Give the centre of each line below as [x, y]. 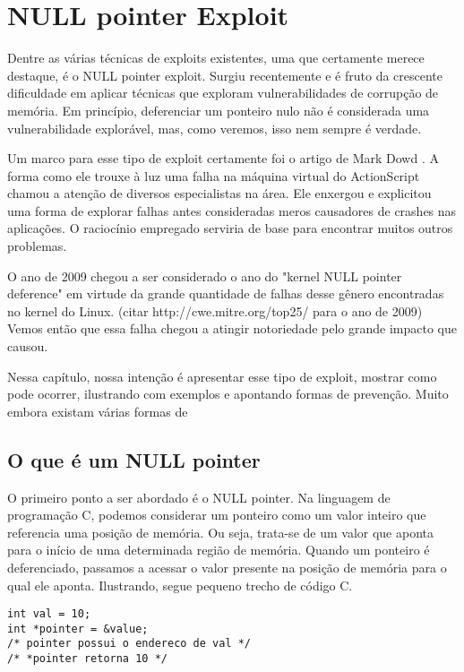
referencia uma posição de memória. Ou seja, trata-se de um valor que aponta [220, 532]
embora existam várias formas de [98, 411]
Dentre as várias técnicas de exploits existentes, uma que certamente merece [216, 58]
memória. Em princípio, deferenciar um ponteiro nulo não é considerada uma [219, 110]
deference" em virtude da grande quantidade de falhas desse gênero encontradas [226, 293]
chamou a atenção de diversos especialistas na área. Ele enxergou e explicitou [219, 193]
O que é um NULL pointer [134, 459]
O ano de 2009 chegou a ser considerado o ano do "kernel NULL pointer [205, 276]
